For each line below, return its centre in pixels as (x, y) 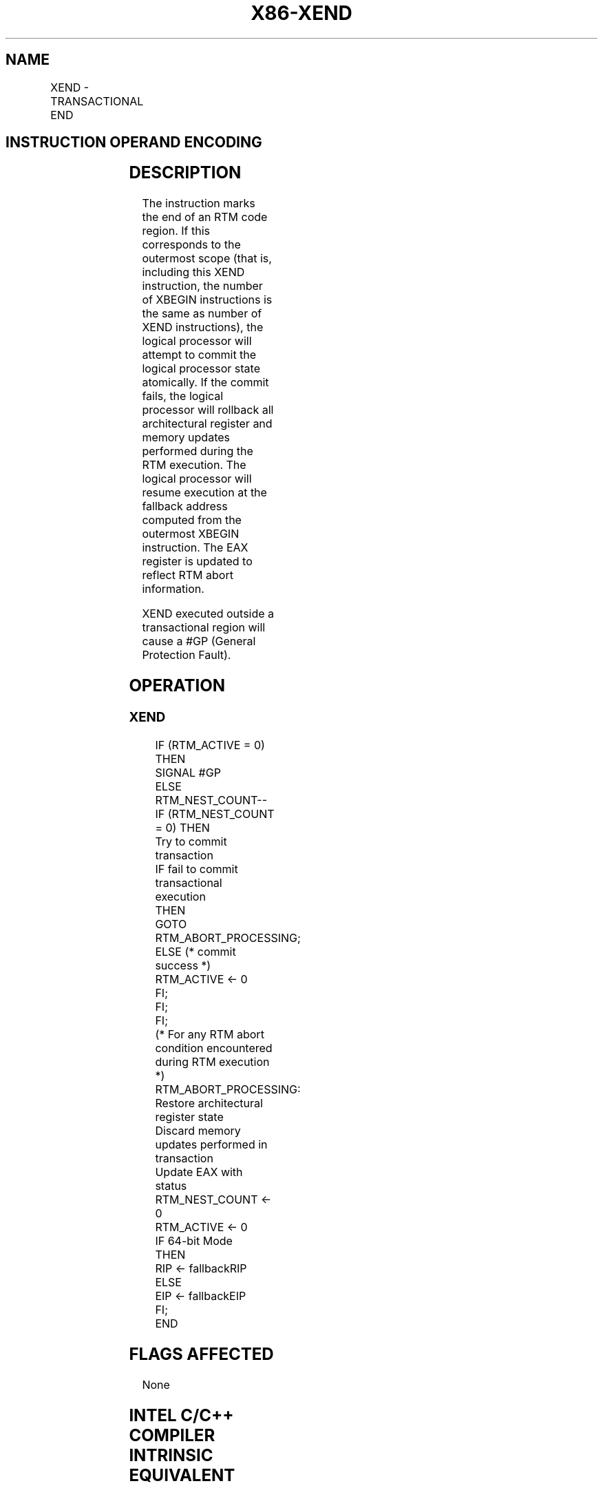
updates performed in (211, 1144)
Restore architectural (209, 1103)
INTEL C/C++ (181, 1415)
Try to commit (191, 841)
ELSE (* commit (195, 951)
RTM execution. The (194, 465)
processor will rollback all (208, 410)
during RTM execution (212, 1061)
